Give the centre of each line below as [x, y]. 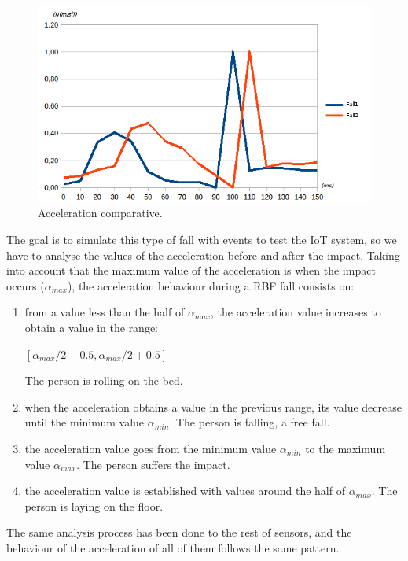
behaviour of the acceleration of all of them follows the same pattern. [173, 547]
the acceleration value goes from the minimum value [151, 448]
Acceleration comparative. [100, 213]
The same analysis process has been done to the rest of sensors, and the [179, 532]
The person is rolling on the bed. [104, 380]
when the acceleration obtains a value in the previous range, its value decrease [213, 406]
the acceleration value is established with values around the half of [185, 491]
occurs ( [26, 285]
